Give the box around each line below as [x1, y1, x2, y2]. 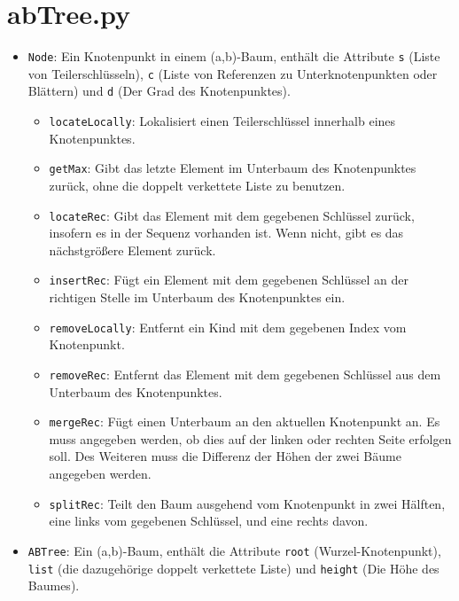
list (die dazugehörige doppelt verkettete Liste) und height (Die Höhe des [27, 558, 440, 577]
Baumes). [27, 576, 80, 595]
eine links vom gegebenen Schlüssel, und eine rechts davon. [49, 511, 369, 530]
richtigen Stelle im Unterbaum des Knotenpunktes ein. [49, 288, 346, 307]
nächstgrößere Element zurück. [49, 240, 216, 259]
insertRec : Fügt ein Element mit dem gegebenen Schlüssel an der [49, 270, 408, 289]
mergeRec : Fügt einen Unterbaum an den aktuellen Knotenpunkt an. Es [49, 412, 440, 431]
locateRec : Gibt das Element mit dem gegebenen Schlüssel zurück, [49, 206, 415, 224]
